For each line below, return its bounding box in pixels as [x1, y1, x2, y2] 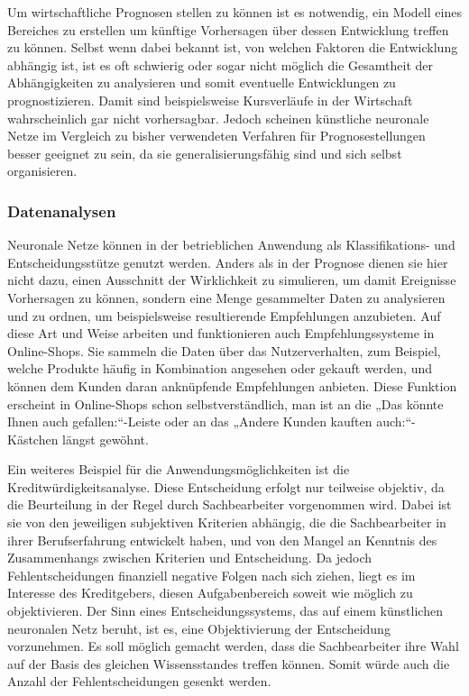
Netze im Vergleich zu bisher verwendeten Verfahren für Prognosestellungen [7, 126, 426, 145]
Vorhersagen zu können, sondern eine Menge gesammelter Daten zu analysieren [7, 288, 446, 307]
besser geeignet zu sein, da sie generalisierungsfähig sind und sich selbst [7, 143, 402, 162]
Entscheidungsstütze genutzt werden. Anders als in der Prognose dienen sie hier [7, 252, 448, 271]
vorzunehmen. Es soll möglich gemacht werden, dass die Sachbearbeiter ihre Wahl [7, 636, 459, 655]
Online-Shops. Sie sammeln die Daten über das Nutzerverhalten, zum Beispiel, [7, 341, 441, 360]
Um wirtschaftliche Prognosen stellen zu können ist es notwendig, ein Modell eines [7, 3, 462, 21]
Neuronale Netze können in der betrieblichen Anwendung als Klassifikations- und [7, 235, 455, 254]
